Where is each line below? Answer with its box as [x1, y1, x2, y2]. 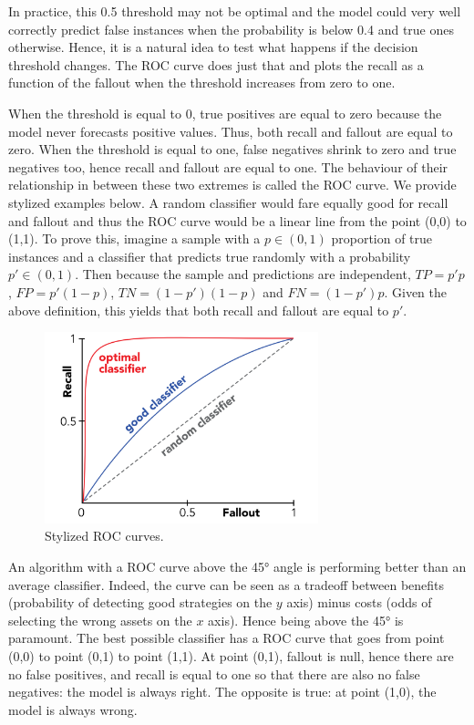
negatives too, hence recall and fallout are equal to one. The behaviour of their [8, 157, 448, 176]
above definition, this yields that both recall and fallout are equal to [8, 300, 389, 319]
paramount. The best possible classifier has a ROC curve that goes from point [8, 628, 445, 647]
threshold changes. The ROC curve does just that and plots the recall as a [8, 55, 424, 74]
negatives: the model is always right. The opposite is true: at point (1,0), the [8, 682, 437, 701]
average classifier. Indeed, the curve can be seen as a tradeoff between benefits [8, 575, 445, 594]
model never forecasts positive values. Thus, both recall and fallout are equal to [8, 121, 453, 140]
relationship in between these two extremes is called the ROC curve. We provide [8, 175, 457, 194]
